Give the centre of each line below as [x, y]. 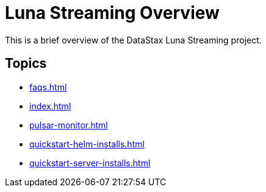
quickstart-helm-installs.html [87, 144]
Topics [26, 64]
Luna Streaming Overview [112, 13]
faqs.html [48, 87]
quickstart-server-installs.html [90, 163]
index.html [50, 106]
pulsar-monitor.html [69, 125]
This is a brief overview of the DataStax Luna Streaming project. [133, 40]
